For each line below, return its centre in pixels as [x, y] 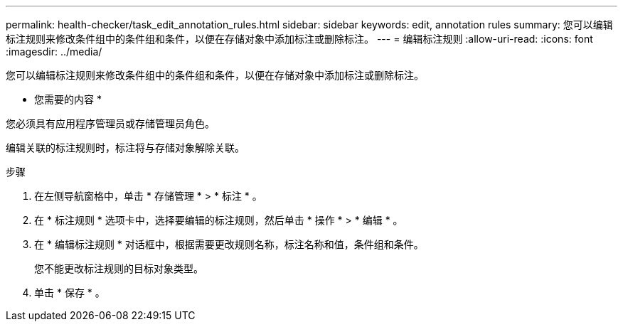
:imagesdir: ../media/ [54, 52]
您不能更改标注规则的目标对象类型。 [119, 268]
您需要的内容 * [68, 99]
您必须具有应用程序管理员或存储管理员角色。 [110, 123]
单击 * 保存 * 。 [70, 293]
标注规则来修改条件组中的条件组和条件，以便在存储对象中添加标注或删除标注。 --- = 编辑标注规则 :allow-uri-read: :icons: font [299, 39]
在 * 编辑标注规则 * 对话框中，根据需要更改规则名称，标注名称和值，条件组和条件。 [229, 244]
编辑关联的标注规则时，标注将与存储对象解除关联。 [125, 148]
